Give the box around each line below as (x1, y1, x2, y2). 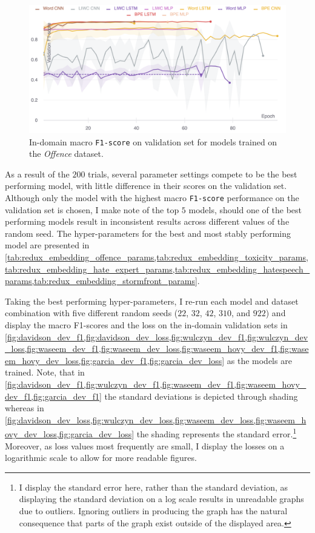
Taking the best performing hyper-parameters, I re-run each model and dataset (5, 294, 299, 307)
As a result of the (5, 167, 70, 180)
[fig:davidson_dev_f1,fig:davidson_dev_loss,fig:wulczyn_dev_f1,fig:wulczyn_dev (5, 330, 308, 343)
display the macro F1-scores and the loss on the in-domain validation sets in (5, 319, 288, 331)
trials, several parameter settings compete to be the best (88, 167, 297, 180)
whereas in (5, 402, 44, 414)
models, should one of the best (188, 203, 302, 216)
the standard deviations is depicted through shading (104, 389, 298, 402)
